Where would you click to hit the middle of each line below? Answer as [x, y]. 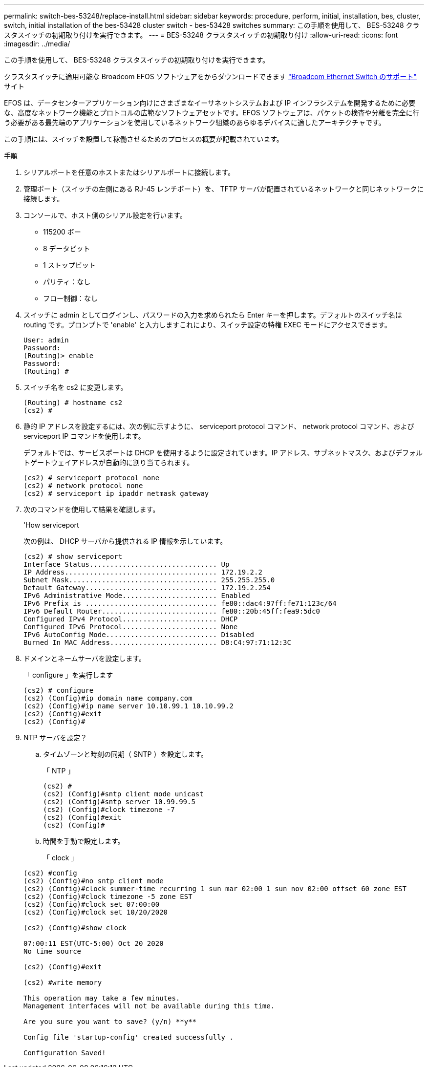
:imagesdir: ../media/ [37, 44]
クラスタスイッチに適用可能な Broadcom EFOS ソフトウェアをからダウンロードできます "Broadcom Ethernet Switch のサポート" [210, 76]
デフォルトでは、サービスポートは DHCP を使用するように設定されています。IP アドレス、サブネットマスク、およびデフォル [223, 453]
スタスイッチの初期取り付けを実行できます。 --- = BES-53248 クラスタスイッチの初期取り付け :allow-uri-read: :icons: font [201, 35]
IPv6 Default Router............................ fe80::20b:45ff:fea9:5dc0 [172, 611]
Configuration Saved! [65, 1053]
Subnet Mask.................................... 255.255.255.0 [149, 580]
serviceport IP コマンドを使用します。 [84, 436]
